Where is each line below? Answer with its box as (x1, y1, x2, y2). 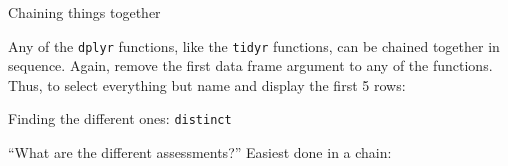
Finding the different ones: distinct (8, 108, 232, 129)
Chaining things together (8, 2, 161, 22)
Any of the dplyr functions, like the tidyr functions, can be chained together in (8, 35, 500, 56)
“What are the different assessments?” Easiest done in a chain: (8, 142, 392, 163)
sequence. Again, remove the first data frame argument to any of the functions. (8, 55, 493, 76)
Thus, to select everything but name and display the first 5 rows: (8, 74, 406, 95)
